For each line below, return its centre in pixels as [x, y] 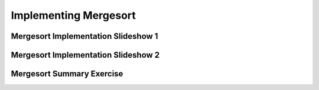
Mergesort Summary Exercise [67, 74]
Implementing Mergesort [73, 15]
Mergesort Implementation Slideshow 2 [85, 55]
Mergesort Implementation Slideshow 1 [84, 36]
